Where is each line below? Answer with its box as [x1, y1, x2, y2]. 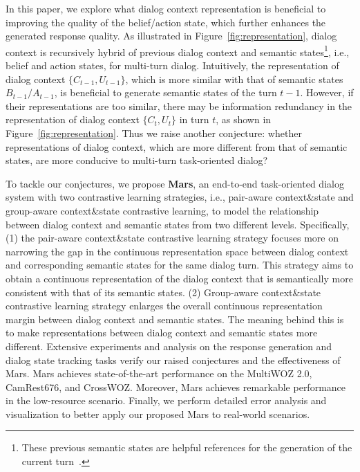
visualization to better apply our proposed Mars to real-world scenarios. [6, 406, 310, 421]
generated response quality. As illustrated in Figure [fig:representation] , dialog [6, 28, 337, 43]
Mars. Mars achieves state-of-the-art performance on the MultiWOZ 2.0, [6, 366, 312, 381]
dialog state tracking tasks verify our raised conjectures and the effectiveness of [6, 352, 341, 367]
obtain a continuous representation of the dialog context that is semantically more [6, 271, 353, 285]
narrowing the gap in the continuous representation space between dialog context [6, 244, 349, 258]
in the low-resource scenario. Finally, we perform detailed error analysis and [6, 393, 327, 408]
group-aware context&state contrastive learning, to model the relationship [6, 203, 319, 217]
